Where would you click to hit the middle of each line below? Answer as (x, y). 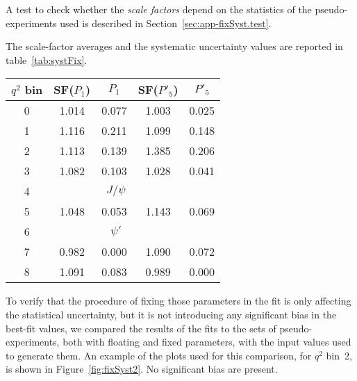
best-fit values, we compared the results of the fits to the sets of (141, 328)
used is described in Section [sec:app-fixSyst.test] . (166, 23)
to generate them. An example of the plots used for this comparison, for (159, 355)
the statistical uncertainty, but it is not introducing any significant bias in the (171, 314)
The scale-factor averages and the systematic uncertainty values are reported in (174, 46)
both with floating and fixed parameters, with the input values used (207, 342)
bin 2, (339, 355)
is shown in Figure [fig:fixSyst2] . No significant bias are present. (142, 369)
